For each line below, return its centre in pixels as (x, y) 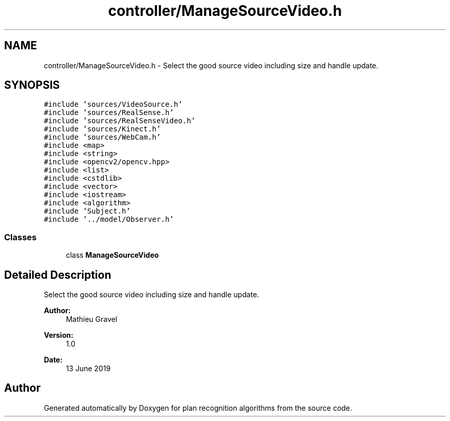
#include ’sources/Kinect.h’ (102, 129)
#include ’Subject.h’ (87, 211)
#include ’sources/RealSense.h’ (109, 113)
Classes (21, 237)
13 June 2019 (88, 369)
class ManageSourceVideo (113, 255)
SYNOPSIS (32, 85)
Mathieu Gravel (92, 319)
